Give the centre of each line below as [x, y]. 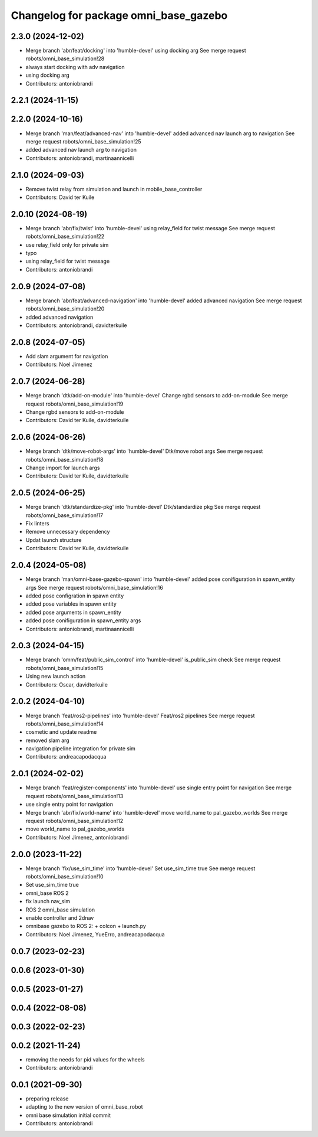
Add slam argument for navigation [67, 356]
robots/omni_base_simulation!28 [65, 58]
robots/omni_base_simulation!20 [65, 309]
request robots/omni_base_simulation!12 [74, 821]
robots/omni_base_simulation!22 [65, 237]
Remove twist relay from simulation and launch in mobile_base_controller [114, 189]
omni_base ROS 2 [47, 893]
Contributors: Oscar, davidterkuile [67, 684]
